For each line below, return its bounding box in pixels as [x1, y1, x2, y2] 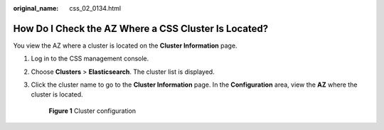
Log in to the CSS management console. [31, 54, 149, 63]
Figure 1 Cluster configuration [48, 107, 137, 115]
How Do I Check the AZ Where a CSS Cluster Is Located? [13, 22, 269, 35]
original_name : [13, 4, 59, 12]
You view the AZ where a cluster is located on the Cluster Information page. [13, 41, 238, 50]
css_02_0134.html [69, 4, 121, 12]
